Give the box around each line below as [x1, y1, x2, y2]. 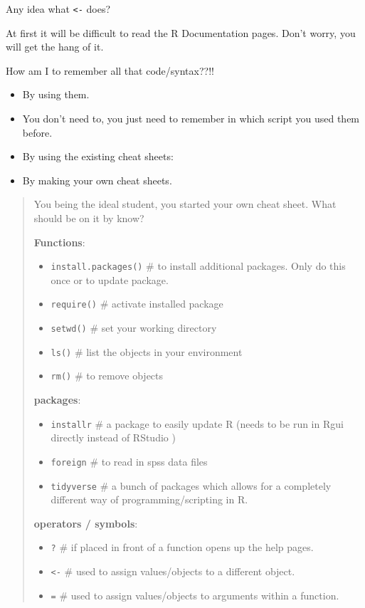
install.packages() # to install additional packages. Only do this [51, 258, 346, 273]
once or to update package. [51, 272, 169, 287]
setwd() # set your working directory [51, 320, 217, 335]
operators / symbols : [33, 515, 138, 530]
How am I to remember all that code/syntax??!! [6, 63, 214, 78]
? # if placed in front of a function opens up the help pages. [51, 540, 314, 555]
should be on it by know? [33, 211, 144, 225]
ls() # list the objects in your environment [51, 344, 243, 359]
